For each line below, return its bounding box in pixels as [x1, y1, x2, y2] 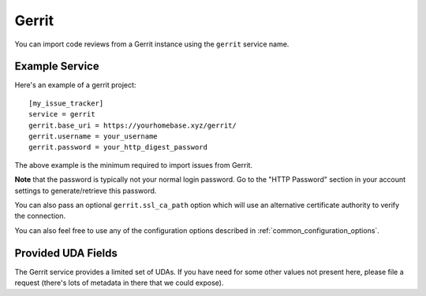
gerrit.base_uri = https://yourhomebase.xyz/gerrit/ [28, 120, 237, 130]
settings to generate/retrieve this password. [14, 186, 157, 195]
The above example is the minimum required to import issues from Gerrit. [14, 160, 252, 169]
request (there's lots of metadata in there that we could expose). [14, 278, 224, 287]
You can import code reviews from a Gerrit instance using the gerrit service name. [14, 39, 290, 49]
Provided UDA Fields [14, 246, 118, 260]
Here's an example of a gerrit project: [14, 80, 136, 90]
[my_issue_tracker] [28, 98, 104, 108]
